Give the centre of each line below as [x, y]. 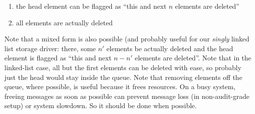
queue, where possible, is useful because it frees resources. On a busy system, [120, 86]
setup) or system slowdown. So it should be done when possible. [101, 105]
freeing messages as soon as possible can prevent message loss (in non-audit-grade [127, 96]
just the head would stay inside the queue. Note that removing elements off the [123, 77]
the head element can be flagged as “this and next [91, 6]
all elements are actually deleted [64, 22]
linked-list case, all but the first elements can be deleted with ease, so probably [123, 67]
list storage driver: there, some [50, 48]
